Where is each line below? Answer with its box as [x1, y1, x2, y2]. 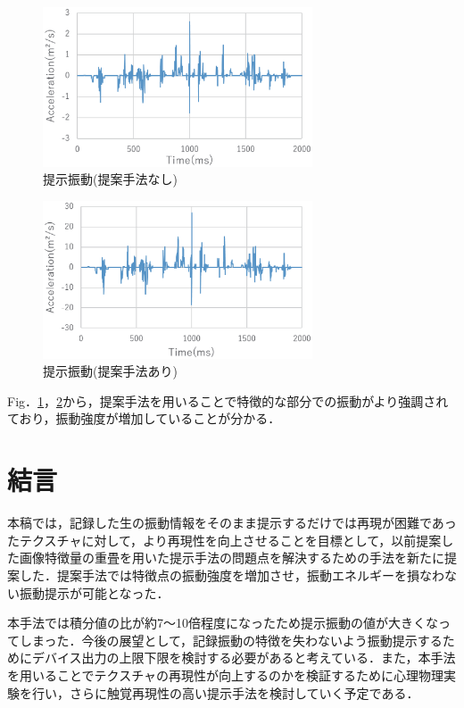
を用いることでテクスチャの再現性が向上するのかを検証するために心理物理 [7, 665, 444, 684]
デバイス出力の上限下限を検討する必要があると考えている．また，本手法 [31, 648, 456, 667]
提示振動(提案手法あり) [43, 362, 178, 380]
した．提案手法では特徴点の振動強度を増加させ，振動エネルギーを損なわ [19, 565, 444, 584]
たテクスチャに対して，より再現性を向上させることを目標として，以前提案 [7, 530, 442, 549]
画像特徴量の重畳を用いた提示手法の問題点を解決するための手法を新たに [19, 548, 444, 567]
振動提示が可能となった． [19, 583, 170, 602]
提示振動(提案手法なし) [43, 170, 178, 188]
